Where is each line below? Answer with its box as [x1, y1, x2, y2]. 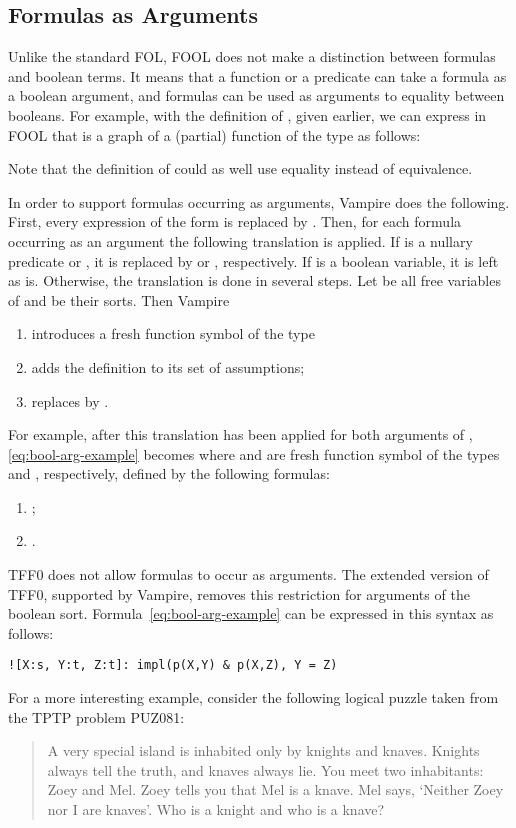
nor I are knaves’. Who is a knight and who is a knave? [47, 799, 385, 820]
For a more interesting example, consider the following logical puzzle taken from [8, 687, 499, 708]
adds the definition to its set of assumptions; [31, 356, 305, 377]
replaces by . [31, 390, 109, 411]
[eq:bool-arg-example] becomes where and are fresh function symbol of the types [8, 443, 500, 464]
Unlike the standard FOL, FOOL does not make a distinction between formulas [8, 46, 496, 67]
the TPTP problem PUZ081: [8, 706, 185, 727]
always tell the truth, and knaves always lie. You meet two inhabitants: [47, 759, 484, 780]
